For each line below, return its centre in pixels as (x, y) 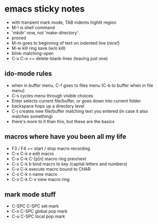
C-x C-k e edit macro (33, 153)
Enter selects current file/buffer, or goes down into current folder (76, 101)
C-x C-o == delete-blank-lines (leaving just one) (60, 58)
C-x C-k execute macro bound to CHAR (51, 169)
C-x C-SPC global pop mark (39, 211)
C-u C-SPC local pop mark (38, 216)
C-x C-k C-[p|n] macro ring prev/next (49, 159)
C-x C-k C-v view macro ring (40, 179)
